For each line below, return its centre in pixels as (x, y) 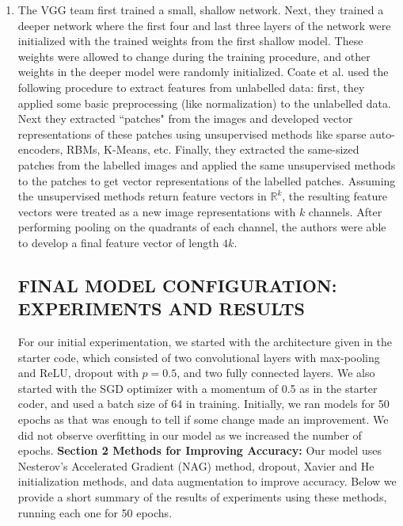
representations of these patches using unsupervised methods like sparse (192, 133)
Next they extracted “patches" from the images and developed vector (185, 118)
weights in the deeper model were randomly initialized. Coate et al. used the (203, 72)
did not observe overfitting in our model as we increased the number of (190, 435)
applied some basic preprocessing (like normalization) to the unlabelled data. (204, 103)
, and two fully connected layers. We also (276, 373)
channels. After (345, 211)
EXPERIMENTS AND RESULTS (162, 309)
